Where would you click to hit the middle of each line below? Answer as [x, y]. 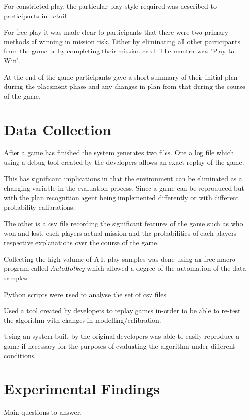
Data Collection [58, 129]
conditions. [20, 355]
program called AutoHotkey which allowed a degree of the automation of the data [125, 268]
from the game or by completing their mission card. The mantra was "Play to [119, 51]
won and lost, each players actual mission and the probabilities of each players [120, 233]
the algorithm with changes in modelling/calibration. [83, 320]
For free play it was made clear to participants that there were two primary [116, 32]
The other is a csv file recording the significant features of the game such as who [124, 223]
